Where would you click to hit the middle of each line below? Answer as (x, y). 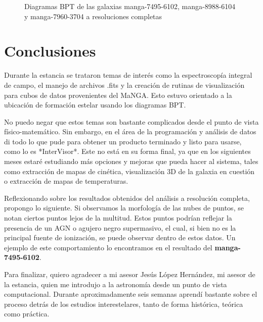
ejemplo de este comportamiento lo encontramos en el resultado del (108, 247)
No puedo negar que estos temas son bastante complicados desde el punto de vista (131, 121)
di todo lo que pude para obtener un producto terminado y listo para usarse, (123, 141)
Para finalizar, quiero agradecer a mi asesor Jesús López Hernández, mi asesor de (130, 274)
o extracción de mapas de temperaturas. (66, 181)
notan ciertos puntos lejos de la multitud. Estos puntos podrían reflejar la (118, 218)
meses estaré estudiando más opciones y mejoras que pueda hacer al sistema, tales (131, 161)
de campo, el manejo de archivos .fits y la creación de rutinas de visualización (124, 85)
